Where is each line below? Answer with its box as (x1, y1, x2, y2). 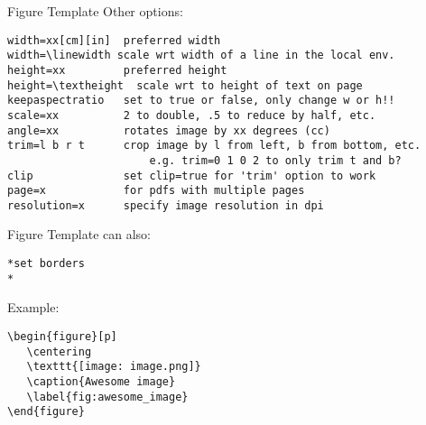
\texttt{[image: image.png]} (26, 360, 201, 374)
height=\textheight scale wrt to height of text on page (7, 79, 363, 92)
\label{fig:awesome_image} (26, 390, 189, 403)
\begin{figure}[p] (7, 329, 117, 343)
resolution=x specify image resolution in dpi (7, 199, 324, 212)
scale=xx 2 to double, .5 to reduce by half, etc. (7, 108, 376, 122)
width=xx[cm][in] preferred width (7, 33, 221, 47)
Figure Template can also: (7, 225, 151, 244)
